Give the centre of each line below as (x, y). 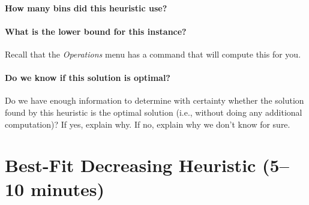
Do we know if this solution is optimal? (88, 78)
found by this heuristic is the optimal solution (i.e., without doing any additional (154, 112)
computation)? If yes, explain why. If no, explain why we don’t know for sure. (148, 124)
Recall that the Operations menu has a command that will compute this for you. (153, 54)
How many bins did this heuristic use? (86, 7)
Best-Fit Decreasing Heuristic (130, 165)
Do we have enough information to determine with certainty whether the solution (154, 100)
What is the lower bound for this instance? (96, 31)
